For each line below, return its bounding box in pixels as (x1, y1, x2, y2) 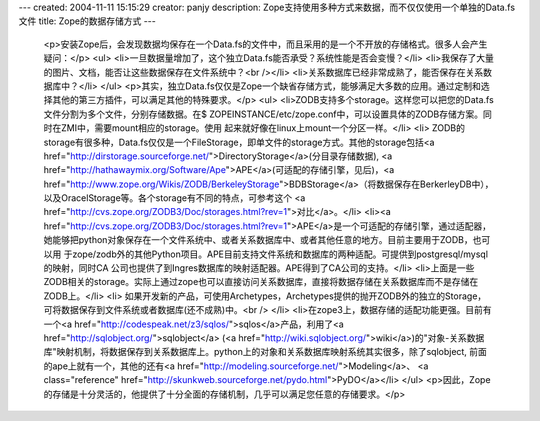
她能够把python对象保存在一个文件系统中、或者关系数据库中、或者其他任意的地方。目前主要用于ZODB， (43, 234, 474, 246)
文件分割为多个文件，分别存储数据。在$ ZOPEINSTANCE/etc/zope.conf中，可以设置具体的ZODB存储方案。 (43, 108, 484, 120)
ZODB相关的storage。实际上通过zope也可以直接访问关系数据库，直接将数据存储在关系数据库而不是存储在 (43, 276, 479, 288)
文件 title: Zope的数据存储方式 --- (18, 15, 157, 27)
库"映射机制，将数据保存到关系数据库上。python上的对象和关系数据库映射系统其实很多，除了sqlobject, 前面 (43, 346, 487, 358)
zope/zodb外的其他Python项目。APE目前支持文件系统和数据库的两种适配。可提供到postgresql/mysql (71, 248, 489, 260)
